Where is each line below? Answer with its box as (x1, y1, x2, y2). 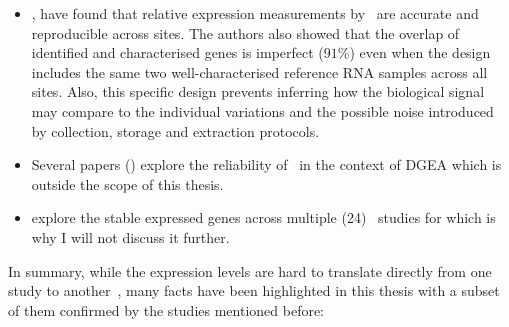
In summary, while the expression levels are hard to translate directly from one (8, 260, 492, 281)
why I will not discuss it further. (31, 226, 230, 247)
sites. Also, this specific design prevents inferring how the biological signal (31, 81, 485, 102)
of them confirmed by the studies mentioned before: (8, 299, 325, 320)
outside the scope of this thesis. (31, 173, 224, 194)
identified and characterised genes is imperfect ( (31, 42, 324, 63)
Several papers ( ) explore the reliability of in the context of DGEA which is (31, 154, 502, 175)
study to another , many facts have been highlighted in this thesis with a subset (8, 280, 500, 301)
